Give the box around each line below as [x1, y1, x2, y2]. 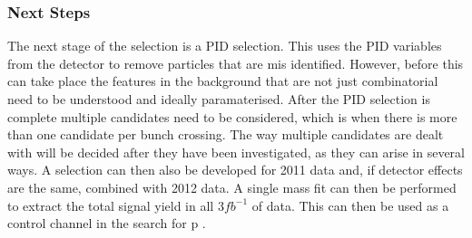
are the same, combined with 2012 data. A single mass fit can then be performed [7, 177, 457, 196]
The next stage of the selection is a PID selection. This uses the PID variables [7, 36, 442, 55]
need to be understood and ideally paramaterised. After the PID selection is [7, 90, 430, 108]
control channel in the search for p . [7, 214, 206, 233]
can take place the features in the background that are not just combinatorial [7, 71, 438, 90]
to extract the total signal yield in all [7, 195, 214, 214]
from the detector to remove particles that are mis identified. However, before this [7, 53, 464, 72]
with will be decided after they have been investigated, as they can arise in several [7, 142, 465, 161]
